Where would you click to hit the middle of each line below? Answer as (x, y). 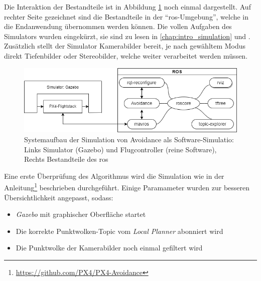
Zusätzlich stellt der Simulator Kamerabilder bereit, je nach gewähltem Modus (125, 46)
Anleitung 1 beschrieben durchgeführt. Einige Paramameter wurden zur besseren (127, 187)
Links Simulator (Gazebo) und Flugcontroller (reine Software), (120, 149)
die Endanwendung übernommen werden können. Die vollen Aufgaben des (118, 26)
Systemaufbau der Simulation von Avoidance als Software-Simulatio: (129, 139)
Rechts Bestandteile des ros (66, 159)
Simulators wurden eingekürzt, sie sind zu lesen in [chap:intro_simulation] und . (127, 36)
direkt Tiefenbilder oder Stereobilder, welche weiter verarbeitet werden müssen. (126, 55)
